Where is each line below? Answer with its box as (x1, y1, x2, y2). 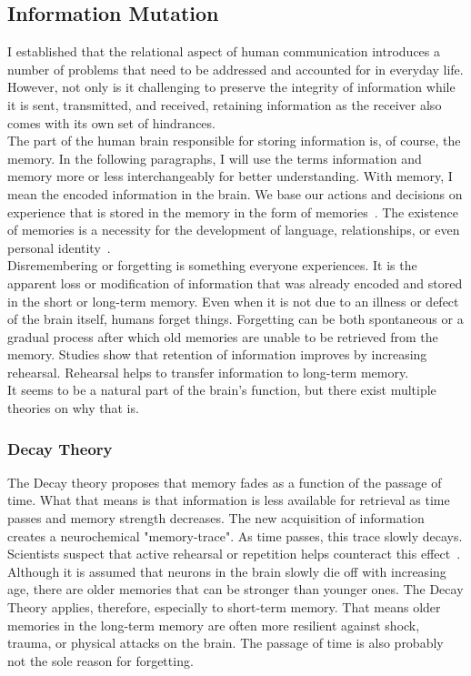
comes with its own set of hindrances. (7, 113, 215, 132)
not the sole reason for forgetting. (7, 651, 194, 670)
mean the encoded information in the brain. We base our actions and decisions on (7, 184, 463, 203)
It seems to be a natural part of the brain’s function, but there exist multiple (7, 380, 436, 399)
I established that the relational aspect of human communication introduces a (7, 42, 440, 61)
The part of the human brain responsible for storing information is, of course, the (7, 131, 461, 150)
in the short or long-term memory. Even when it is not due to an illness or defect (7, 291, 459, 310)
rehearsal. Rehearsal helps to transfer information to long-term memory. (7, 362, 409, 381)
